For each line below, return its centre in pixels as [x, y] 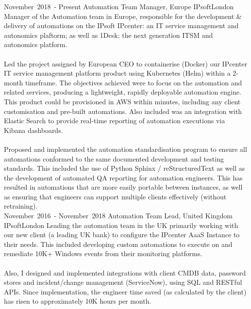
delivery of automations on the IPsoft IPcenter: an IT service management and [121, 25]
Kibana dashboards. [33, 130]
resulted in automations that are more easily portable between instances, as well [123, 187]
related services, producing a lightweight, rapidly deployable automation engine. [123, 92]
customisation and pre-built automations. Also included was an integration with [123, 111]
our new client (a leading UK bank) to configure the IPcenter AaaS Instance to [122, 235]
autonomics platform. [36, 44]
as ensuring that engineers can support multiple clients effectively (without [115, 196]
